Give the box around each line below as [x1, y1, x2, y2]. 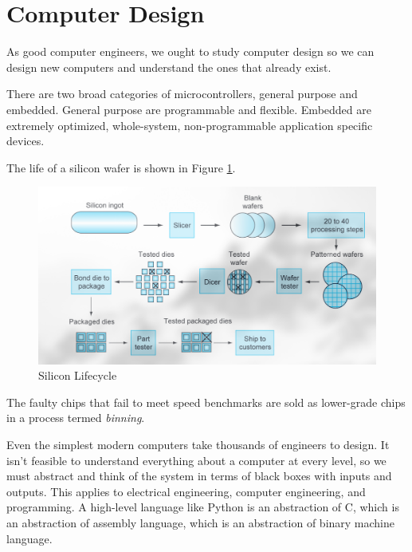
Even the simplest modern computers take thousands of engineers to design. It [6, 436, 390, 452]
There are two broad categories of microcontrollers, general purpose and [6, 85, 358, 102]
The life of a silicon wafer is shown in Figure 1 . [6, 159, 236, 175]
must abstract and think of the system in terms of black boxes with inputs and [6, 467, 392, 484]
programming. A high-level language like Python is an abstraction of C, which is [6, 499, 399, 515]
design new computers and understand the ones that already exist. [6, 58, 332, 75]
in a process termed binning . [6, 409, 145, 426]
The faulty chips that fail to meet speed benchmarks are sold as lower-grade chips [6, 393, 406, 410]
